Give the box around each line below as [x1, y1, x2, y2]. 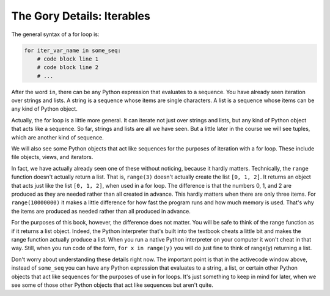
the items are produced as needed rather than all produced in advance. [11, 207, 191, 215]
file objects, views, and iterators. [11, 154, 94, 161]
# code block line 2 [37, 64, 99, 71]
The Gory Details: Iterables [11, 9, 151, 23]
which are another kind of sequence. [11, 133, 104, 141]
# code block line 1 [37, 55, 99, 62]
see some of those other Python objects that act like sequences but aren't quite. [11, 281, 213, 289]
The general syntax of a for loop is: [11, 31, 100, 38]
